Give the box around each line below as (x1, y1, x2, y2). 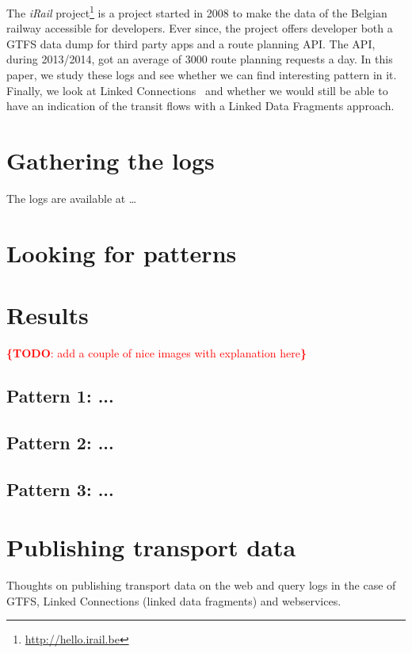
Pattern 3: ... (6, 476, 114, 501)
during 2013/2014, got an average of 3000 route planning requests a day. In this (6, 51, 393, 67)
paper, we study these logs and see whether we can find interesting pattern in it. (6, 67, 397, 83)
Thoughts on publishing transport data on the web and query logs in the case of (6, 577, 396, 594)
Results (6, 299, 89, 331)
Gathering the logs (6, 144, 215, 176)
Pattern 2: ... (6, 430, 114, 454)
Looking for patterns (6, 236, 237, 269)
